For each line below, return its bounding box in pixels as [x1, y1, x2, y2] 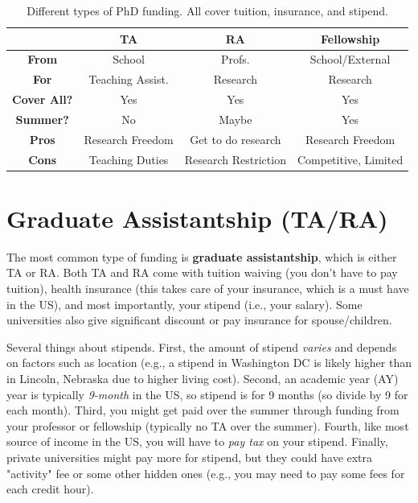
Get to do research [190, 130, 281, 147]
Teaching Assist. [88, 71, 169, 88]
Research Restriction [184, 150, 286, 167]
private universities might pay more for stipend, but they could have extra [6, 449, 373, 465]
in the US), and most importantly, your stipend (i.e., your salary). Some [6, 295, 363, 312]
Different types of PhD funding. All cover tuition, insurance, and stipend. [27, 2, 388, 19]
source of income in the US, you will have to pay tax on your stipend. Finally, [6, 433, 388, 450]
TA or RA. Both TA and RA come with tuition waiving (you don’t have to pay [6, 264, 398, 281]
